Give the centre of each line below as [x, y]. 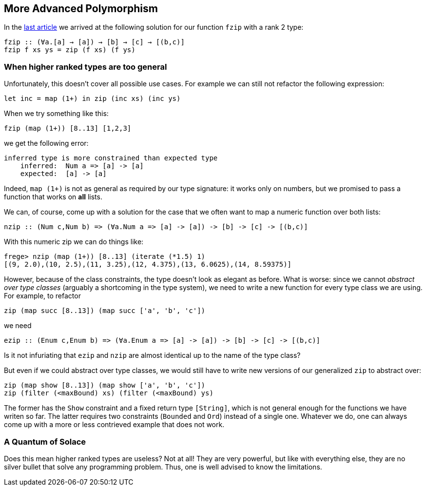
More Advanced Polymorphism [81, 9]
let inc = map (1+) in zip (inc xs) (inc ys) [92, 99]
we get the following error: [46, 143]
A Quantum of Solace [45, 441]
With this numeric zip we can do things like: [74, 242]
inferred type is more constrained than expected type [111, 158]
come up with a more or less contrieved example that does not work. [114, 425]
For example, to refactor [42, 296]
